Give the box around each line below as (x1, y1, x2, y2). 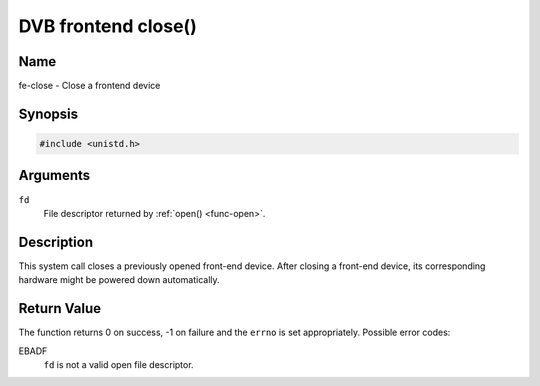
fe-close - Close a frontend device (18, 80, 161, 92)
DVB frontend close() (18, 15, 197, 37)
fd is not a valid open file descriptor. (43, 358, 194, 370)
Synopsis (18, 105, 79, 122)
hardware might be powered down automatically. (18, 274, 220, 286)
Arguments (18, 167, 91, 184)
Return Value (18, 300, 102, 317)
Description (18, 233, 94, 250)
